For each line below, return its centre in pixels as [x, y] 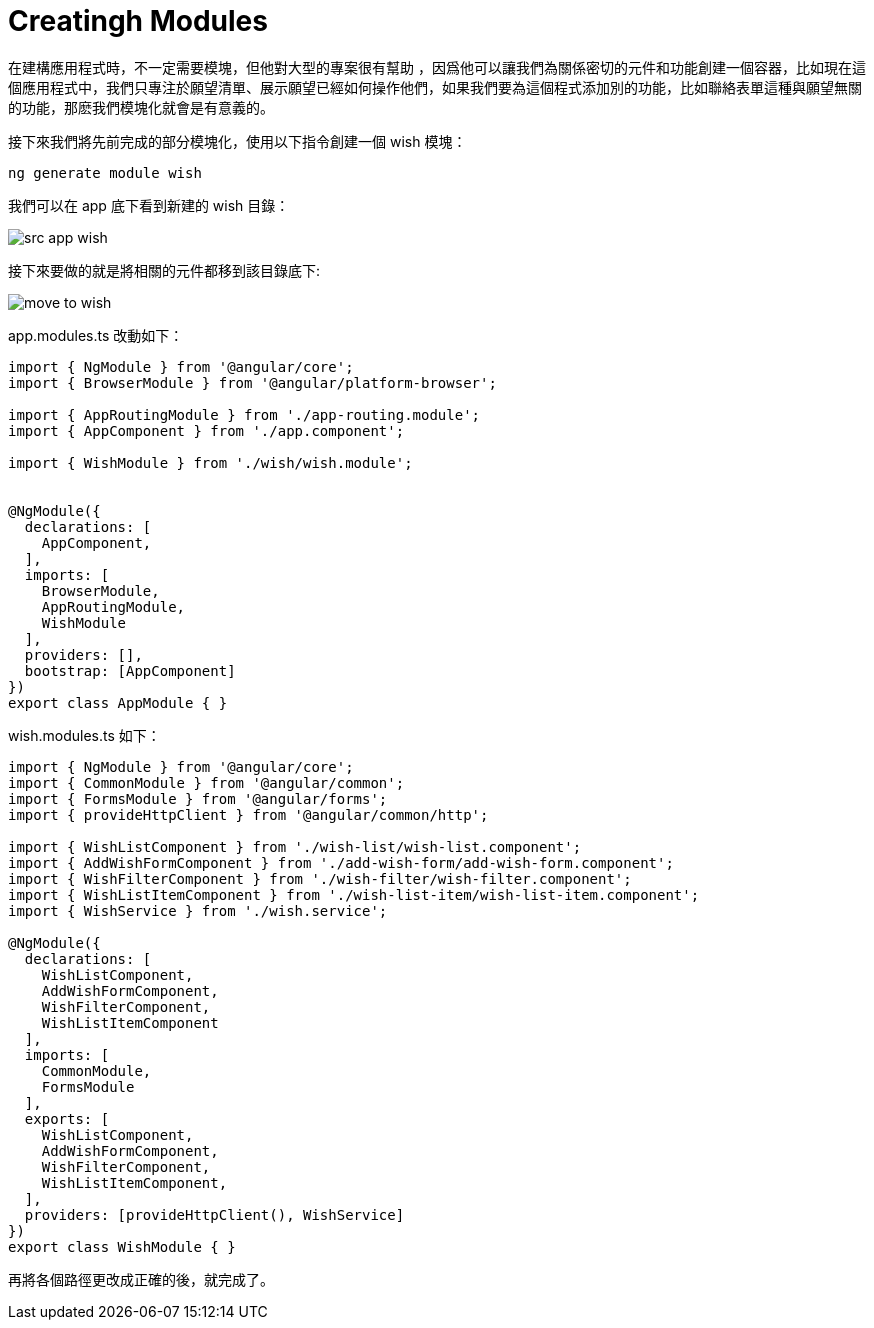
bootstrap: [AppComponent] [130, 670]
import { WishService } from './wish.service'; [198, 910]
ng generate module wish [105, 172]
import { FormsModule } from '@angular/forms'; [198, 798]
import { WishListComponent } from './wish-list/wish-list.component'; [295, 846]
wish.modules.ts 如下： [84, 735]
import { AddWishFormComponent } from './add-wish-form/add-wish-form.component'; [341, 862]
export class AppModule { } [118, 702]
